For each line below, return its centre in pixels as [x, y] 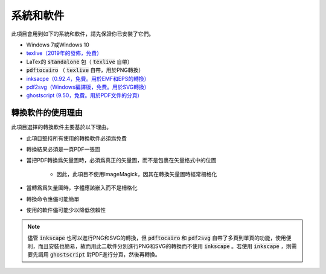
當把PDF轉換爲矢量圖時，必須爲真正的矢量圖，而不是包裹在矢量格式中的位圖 [121, 161]
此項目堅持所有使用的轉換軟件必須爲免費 [76, 138]
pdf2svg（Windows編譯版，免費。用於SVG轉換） [88, 87]
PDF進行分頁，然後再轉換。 [126, 255]
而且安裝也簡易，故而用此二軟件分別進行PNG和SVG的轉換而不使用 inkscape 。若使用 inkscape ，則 [165, 246]
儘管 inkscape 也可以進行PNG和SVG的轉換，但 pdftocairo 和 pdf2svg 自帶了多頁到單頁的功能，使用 [157, 238]
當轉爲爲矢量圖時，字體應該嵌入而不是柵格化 [82, 188]
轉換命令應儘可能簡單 [53, 199]
